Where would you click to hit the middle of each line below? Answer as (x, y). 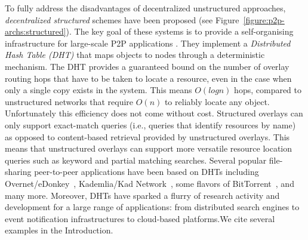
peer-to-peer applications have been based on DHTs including (147, 172)
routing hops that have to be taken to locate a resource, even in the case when (148, 78)
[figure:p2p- (264, 19)
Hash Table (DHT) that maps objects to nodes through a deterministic (135, 55)
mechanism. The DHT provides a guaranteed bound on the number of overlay (147, 66)
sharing (18, 172)
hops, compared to (268, 90)
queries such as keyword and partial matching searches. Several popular (136, 160)
